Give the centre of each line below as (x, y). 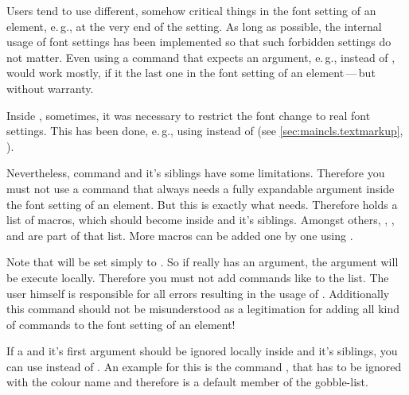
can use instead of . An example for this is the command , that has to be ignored (204, 366)
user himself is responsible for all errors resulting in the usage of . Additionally (198, 293)
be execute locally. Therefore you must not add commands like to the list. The (198, 277)
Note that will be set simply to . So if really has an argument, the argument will (203, 262)
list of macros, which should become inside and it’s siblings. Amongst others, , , (201, 220)
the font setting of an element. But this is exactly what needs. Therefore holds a (202, 204)
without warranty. (50, 88)
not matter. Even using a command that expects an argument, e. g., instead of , (201, 57)
